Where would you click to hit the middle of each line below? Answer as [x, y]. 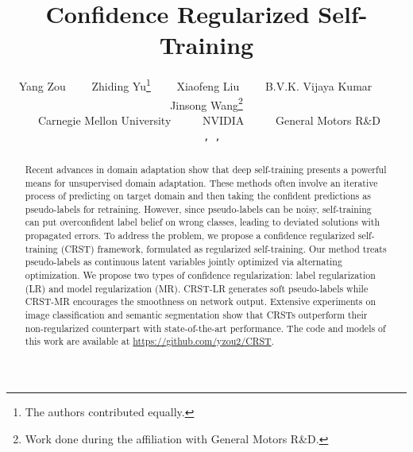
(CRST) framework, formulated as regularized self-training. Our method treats [224, 248]
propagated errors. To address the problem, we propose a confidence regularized [190, 236]
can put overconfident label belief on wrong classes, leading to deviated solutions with [203, 222]
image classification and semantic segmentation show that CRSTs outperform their [196, 315]
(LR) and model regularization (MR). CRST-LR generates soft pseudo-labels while [197, 288]
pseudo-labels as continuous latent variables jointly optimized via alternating [183, 262]
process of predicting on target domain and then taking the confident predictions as [198, 196]
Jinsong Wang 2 [206, 103]
